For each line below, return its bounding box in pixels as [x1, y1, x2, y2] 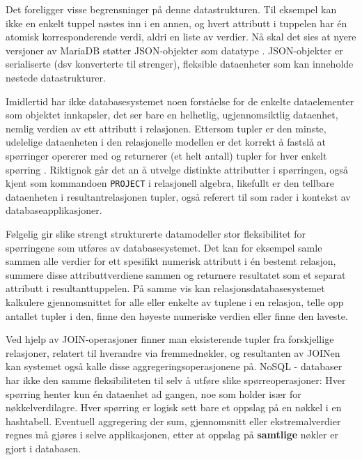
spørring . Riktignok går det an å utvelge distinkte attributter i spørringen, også [6, 162, 349, 176]
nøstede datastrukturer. [6, 70, 106, 84]
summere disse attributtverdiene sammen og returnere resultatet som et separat [6, 267, 346, 282]
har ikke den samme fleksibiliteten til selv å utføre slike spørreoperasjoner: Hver [6, 372, 346, 387]
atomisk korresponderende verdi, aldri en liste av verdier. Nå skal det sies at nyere [6, 29, 356, 44]
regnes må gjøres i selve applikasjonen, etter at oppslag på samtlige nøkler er [6, 427, 338, 442]
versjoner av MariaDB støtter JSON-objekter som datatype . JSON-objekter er [6, 43, 343, 57]
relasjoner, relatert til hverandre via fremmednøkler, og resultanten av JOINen [6, 345, 340, 360]
